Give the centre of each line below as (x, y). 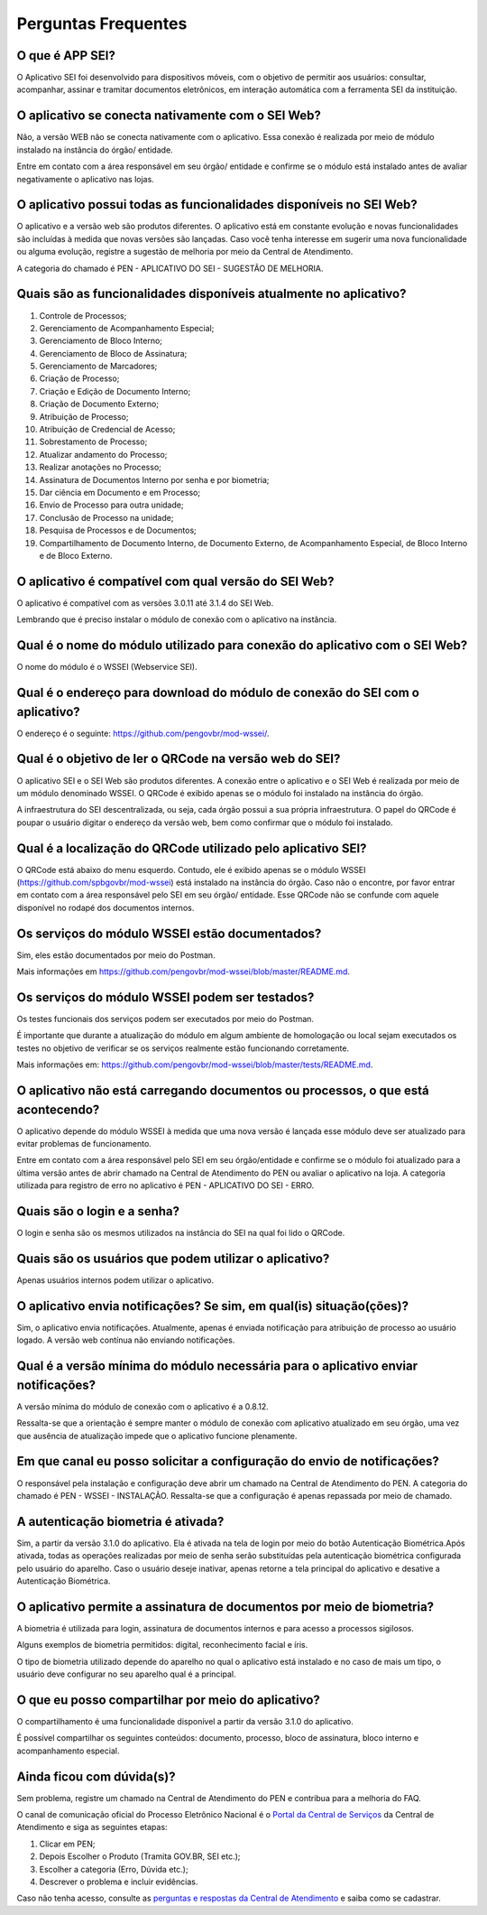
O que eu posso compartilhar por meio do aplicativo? (168, 1700)
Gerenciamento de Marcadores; (98, 367)
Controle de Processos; (83, 315)
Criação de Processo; (79, 378)
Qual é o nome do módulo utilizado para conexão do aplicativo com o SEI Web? (242, 646)
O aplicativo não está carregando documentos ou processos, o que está (223, 1090)
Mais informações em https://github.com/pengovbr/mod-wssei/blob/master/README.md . (184, 971)
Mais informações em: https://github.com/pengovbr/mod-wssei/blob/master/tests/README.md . (195, 1064)
